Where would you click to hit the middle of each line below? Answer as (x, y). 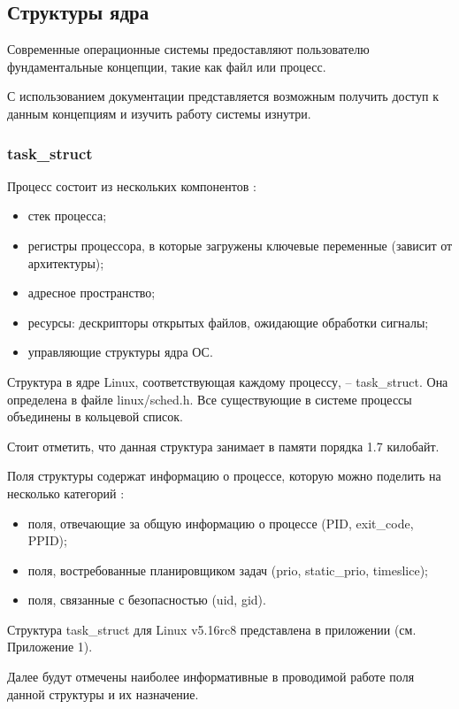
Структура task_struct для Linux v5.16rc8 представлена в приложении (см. (212, 629)
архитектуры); (66, 262)
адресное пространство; (92, 293)
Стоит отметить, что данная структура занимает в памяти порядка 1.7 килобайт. (223, 446)
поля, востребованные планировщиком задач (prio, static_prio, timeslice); (228, 570)
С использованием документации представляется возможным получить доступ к (223, 96)
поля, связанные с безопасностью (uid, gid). (147, 600)
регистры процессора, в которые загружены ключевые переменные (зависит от (240, 245)
